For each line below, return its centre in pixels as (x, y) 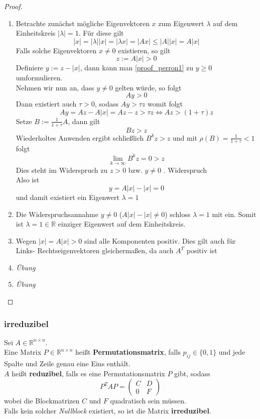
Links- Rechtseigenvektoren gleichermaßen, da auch (95, 250)
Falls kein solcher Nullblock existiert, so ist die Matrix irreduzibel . (108, 411)
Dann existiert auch (46, 104)
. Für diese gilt (101, 33)
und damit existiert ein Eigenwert (68, 197)
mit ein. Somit (234, 214)
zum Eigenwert (181, 23)
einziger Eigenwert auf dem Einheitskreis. (122, 224)
